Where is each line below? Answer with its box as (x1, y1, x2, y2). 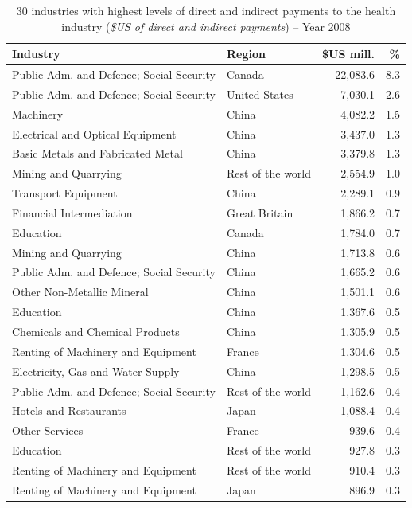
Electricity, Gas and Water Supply (12, 362, 180, 379)
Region (226, 45, 266, 62)
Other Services (12, 422, 84, 439)
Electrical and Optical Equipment (12, 125, 177, 142)
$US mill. (322, 45, 375, 62)
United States (226, 85, 293, 102)
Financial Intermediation (12, 204, 133, 221)
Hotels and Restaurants (12, 402, 126, 419)
